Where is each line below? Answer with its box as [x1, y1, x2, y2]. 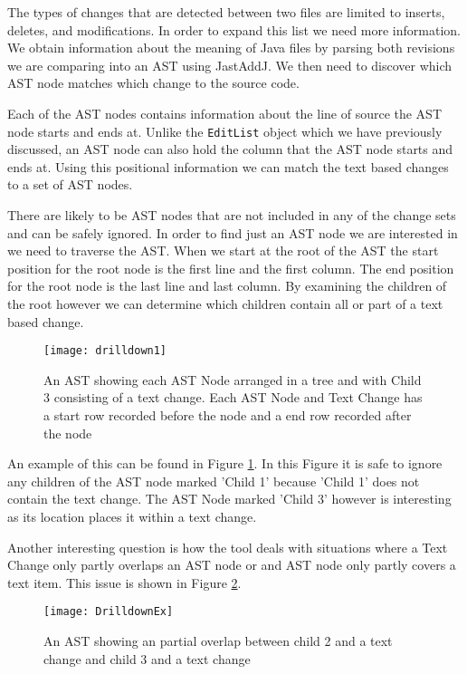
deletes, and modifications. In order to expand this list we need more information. [7, 20, 461, 39]
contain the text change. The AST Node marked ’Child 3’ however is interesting [7, 489, 452, 508]
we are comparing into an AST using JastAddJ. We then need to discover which [7, 55, 453, 74]
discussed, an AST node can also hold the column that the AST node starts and [7, 140, 453, 159]
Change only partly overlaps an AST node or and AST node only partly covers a [7, 555, 456, 574]
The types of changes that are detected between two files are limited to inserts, [7, 3, 445, 21]
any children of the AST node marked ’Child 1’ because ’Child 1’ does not [7, 471, 420, 490]
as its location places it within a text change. [7, 506, 257, 525]
